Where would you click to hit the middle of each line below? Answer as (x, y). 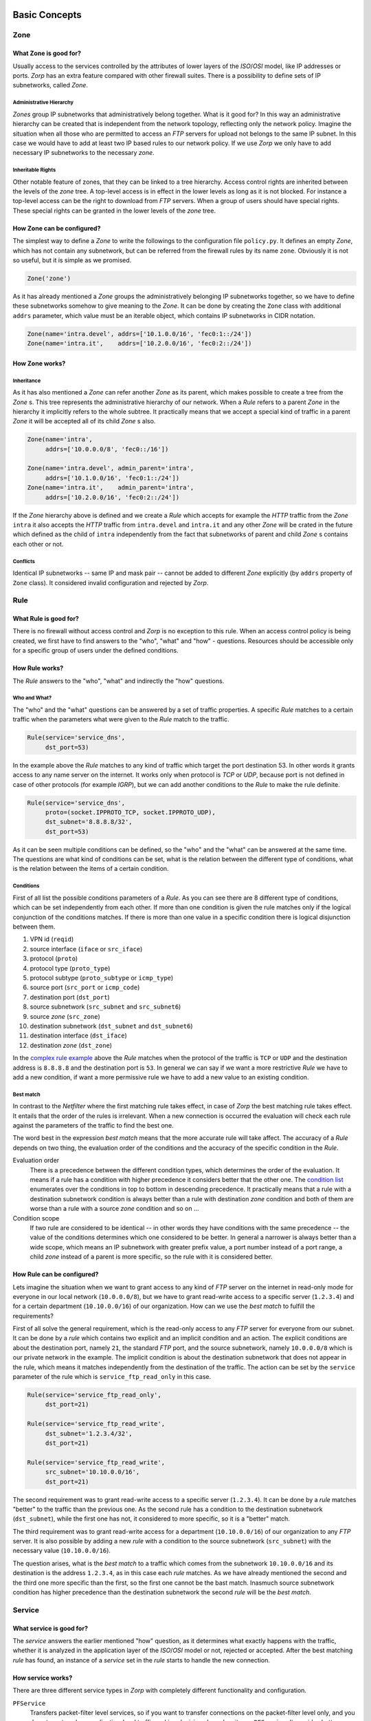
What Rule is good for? (46, 619)
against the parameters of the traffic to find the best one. (93, 1126)
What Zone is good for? (47, 53)
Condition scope (36, 1218)
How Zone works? (39, 363)
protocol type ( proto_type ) (70, 968)
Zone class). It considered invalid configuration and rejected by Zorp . (111, 582)
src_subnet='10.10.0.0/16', (92, 1472)
